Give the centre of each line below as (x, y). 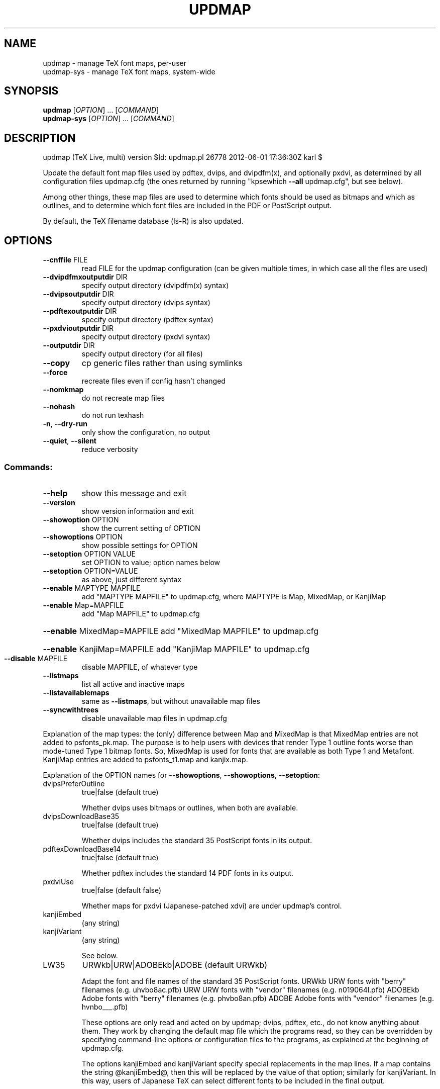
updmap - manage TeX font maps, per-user (115, 63)
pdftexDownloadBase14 (82, 849)
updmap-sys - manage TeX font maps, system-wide (129, 71)
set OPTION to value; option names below (151, 562)
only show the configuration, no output (146, 432)
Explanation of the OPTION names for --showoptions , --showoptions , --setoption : (181, 775)
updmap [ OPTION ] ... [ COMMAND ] (101, 110)
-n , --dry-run (65, 424)
